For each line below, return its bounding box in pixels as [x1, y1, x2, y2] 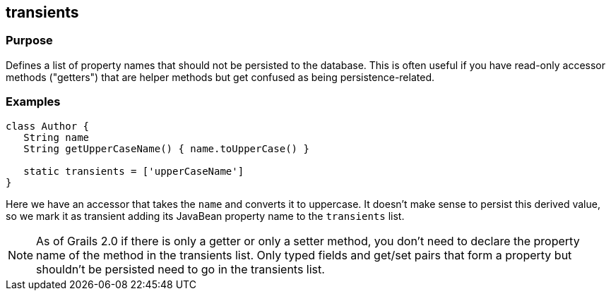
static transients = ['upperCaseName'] [23, 165, 244, 177]
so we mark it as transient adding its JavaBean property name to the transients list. [6, 209, 405, 222]
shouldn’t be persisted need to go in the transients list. [36, 261, 325, 276]
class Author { [6, 120, 90, 132]
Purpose [6, 33, 53, 48]
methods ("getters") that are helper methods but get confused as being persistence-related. [6, 70, 434, 83]
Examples [6, 94, 61, 109]
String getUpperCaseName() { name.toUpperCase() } [23, 142, 309, 154]
